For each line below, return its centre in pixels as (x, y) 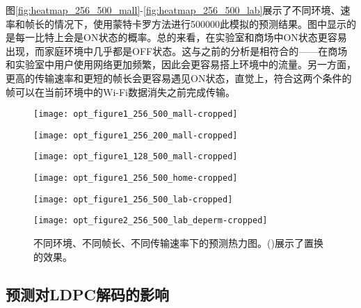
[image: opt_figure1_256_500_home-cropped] (136, 178)
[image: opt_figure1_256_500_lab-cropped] (133, 199)
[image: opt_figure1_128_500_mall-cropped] (136, 157)
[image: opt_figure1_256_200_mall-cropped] (136, 135)
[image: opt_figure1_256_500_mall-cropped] (136, 114)
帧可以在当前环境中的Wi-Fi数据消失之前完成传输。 (120, 91)
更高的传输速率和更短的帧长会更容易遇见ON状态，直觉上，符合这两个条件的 (179, 78)
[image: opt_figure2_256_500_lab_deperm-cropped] (151, 221)
